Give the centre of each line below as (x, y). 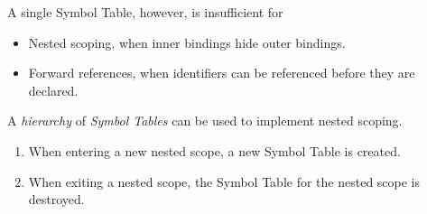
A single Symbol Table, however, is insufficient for (145, 12)
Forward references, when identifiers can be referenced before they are (222, 73)
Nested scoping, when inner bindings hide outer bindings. (187, 42)
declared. (53, 90)
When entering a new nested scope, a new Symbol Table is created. (214, 150)
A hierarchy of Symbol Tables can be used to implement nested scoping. (205, 121)
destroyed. (56, 199)
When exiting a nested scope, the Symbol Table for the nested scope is (224, 181)
